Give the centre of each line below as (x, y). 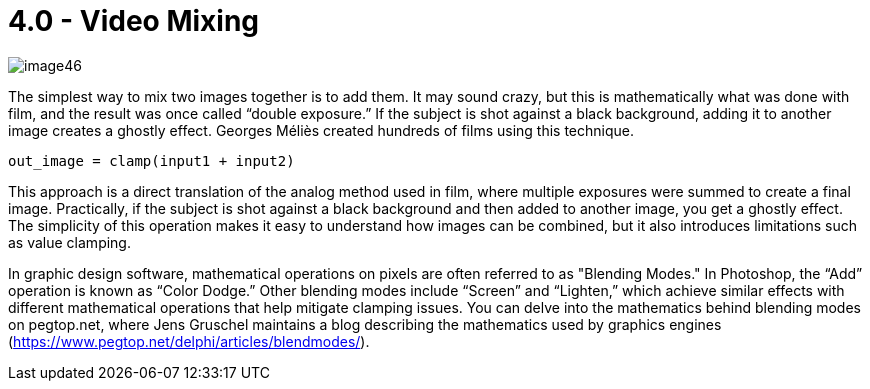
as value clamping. (69, 242)
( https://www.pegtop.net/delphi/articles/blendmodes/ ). (189, 341)
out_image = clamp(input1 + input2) (151, 160)
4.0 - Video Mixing (134, 21)
